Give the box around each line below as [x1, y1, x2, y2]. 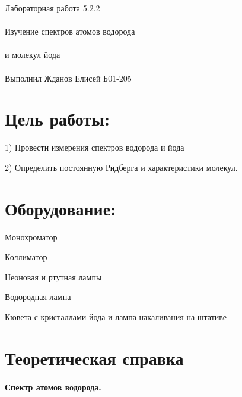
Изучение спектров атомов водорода [5, 25, 135, 37]
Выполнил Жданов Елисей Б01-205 [5, 71, 132, 84]
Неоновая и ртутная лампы [5, 270, 102, 283]
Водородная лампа [5, 290, 71, 303]
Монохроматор [5, 230, 58, 243]
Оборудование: [5, 196, 116, 220]
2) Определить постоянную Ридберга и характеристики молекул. [5, 161, 238, 173]
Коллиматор [5, 251, 47, 263]
